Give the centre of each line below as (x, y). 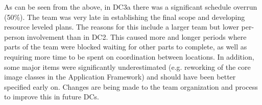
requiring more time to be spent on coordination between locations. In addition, (129, 56)
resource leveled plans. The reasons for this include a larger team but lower (122, 27)
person (15, 36)
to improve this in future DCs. (52, 97)
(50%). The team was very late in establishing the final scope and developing (125, 17)
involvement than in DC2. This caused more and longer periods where (137, 36)
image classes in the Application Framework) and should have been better (120, 77)
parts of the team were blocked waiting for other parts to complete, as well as (126, 47)
